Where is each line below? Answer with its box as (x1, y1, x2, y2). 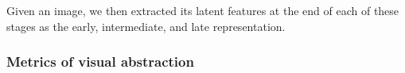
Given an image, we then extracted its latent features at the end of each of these (6, 2, 399, 18)
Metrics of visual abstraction (6, 52, 194, 71)
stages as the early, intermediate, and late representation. (6, 17, 286, 34)
